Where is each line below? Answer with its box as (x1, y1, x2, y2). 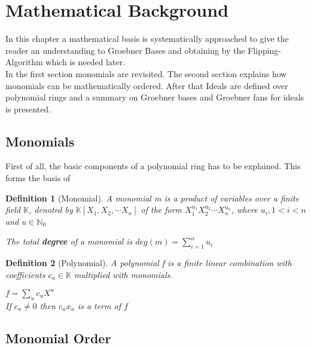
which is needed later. (45, 56, 126, 68)
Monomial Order (5, 328, 111, 347)
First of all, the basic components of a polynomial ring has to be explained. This (5, 160, 301, 172)
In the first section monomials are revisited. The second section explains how (5, 67, 287, 80)
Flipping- (248, 44, 282, 56)
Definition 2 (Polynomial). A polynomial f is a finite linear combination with (5, 257, 292, 269)
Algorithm (5, 56, 43, 68)
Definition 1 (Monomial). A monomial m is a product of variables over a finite (5, 191, 300, 204)
